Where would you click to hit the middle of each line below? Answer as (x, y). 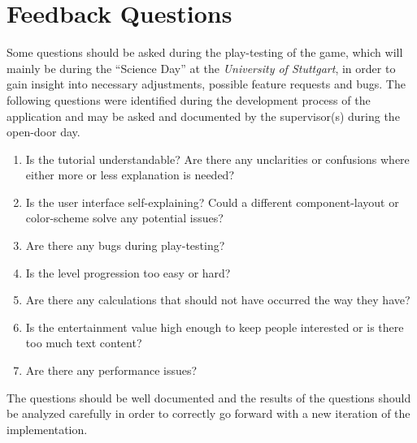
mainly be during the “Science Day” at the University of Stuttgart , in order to (201, 68)
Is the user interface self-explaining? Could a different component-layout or (212, 202)
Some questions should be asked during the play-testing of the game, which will (205, 52)
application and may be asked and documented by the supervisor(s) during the (203, 116)
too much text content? (84, 343)
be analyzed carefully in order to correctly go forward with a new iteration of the (208, 413)
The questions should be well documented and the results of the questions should (209, 397)
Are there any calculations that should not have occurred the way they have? (218, 300)
